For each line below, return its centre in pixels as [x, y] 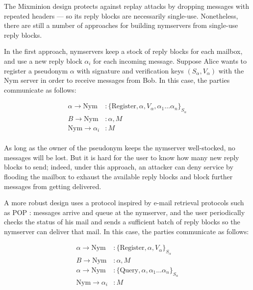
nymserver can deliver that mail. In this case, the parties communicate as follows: [126, 231]
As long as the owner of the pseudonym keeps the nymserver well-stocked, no [120, 148]
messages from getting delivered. [53, 186]
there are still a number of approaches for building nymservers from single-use [121, 25]
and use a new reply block [43, 60]
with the [231, 70]
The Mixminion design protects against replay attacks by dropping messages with [126, 6]
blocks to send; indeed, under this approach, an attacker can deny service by [119, 167]
